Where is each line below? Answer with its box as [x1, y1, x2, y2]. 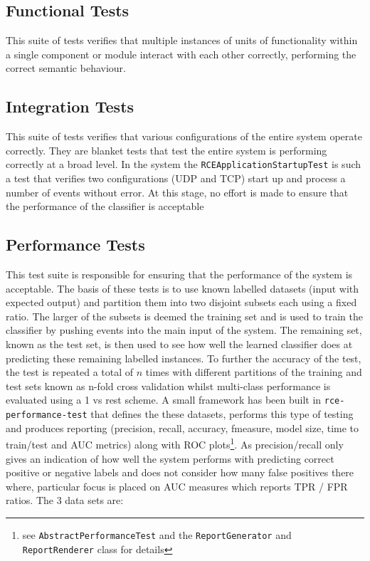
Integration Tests [6, 95, 134, 117]
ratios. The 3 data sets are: [6, 493, 124, 508]
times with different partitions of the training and [145, 365, 362, 379]
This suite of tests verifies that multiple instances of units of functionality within [6, 33, 358, 48]
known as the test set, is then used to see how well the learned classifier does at [6, 336, 353, 351]
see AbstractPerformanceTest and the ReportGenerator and [22, 527, 292, 542]
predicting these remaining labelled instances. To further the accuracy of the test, [6, 350, 361, 365]
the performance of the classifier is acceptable [6, 199, 204, 214]
